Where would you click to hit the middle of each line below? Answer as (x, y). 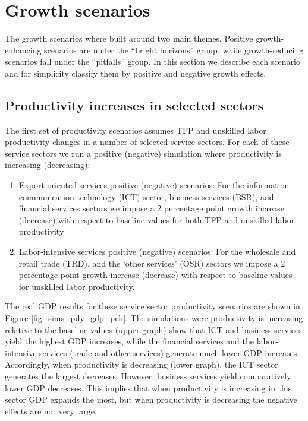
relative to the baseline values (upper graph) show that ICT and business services (153, 329)
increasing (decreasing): (48, 165)
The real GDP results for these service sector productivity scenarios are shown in (153, 306)
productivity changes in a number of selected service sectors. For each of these (147, 142)
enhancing (23, 50)
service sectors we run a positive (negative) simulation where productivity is (143, 153)
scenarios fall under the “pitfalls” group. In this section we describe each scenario (153, 61)
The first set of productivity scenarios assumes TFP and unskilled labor (136, 130)
